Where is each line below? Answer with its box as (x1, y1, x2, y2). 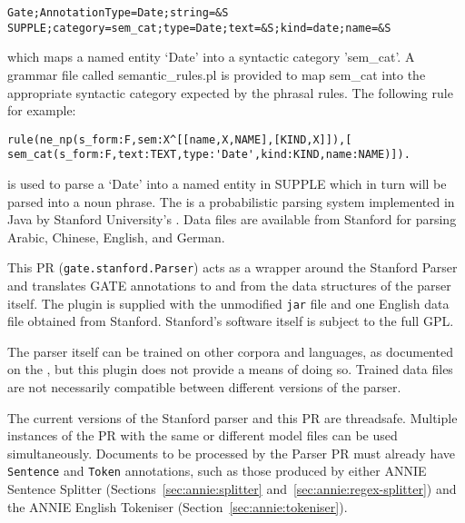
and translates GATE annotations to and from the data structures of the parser (7, 276, 451, 295)
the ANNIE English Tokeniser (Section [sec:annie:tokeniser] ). (7, 497, 348, 516)
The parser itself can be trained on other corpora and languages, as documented (7, 341, 453, 360)
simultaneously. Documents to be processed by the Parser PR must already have (7, 443, 455, 462)
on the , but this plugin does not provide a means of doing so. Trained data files (7, 360, 453, 379)
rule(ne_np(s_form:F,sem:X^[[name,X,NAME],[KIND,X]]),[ (7, 133, 352, 146)
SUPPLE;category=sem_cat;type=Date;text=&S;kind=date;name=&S (7, 21, 391, 35)
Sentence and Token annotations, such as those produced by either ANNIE (7, 461, 427, 480)
